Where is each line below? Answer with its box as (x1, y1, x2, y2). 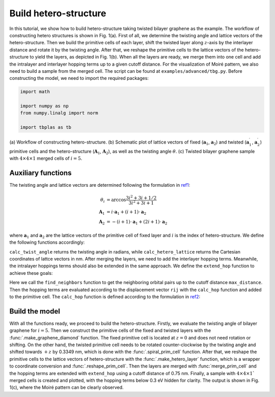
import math (20, 89, 50, 95)
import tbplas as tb (20, 125, 71, 130)
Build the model (9, 307, 61, 316)
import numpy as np (20, 103, 69, 109)
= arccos (106, 197, 126, 203)
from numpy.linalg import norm (20, 110, 99, 116)
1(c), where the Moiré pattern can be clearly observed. (9, 384, 124, 390)
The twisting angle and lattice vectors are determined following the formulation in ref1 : (9, 182, 190, 188)
